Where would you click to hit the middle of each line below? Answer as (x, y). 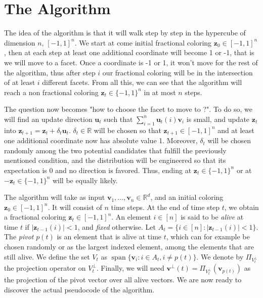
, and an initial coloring (187, 197)
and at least (236, 130)
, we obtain (242, 207)
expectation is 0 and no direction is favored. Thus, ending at (98, 170)
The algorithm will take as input (55, 197)
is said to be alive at (212, 217)
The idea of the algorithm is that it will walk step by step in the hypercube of (125, 33)
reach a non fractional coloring (51, 92)
